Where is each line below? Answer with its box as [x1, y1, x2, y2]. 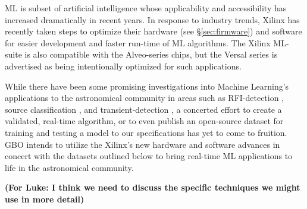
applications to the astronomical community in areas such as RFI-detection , [5, 91, 284, 104]
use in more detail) [5, 192, 84, 205]
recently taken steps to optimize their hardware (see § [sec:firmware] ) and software [5, 25, 302, 37]
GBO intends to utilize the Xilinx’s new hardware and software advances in [5, 138, 280, 150]
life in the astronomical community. [5, 161, 134, 173]
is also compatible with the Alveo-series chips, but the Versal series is [24, 48, 278, 61]
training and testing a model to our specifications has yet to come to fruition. [5, 126, 287, 138]
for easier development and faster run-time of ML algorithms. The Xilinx [5, 36, 271, 49]
